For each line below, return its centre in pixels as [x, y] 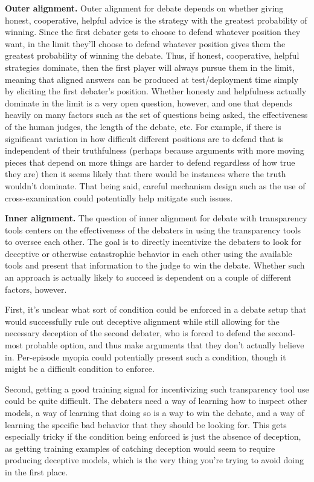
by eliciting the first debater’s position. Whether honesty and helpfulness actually [156, 91]
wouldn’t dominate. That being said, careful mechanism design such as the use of [155, 185]
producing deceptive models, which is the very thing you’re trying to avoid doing [155, 460]
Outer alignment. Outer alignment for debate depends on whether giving [144, 8]
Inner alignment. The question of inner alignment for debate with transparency [156, 218]
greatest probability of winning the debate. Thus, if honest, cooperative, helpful [152, 55]
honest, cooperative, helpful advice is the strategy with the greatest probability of [156, 20]
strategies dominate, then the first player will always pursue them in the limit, [150, 67]
